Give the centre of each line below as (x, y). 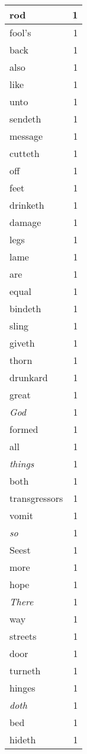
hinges (22, 688)
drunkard (29, 377)
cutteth (25, 153)
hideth (23, 739)
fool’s (20, 32)
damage (25, 222)
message (26, 136)
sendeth (25, 119)
